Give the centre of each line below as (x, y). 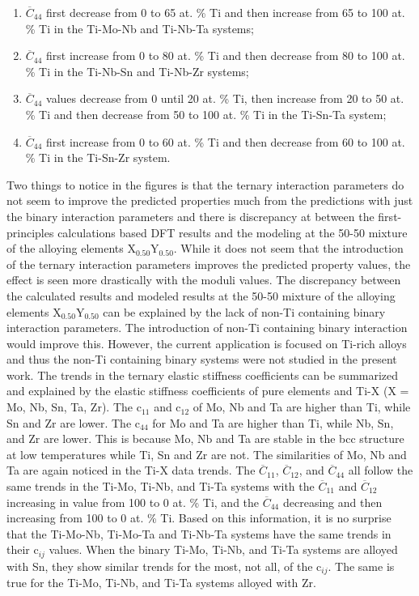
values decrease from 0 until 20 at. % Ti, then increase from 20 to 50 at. (225, 98)
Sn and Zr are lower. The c (73, 422)
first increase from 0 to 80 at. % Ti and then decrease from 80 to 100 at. (226, 55)
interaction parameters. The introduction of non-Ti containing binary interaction (207, 328)
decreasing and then (332, 502)
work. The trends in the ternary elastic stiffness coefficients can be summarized (203, 375)
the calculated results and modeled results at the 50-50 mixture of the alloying (201, 295)
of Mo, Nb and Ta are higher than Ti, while (302, 407)
